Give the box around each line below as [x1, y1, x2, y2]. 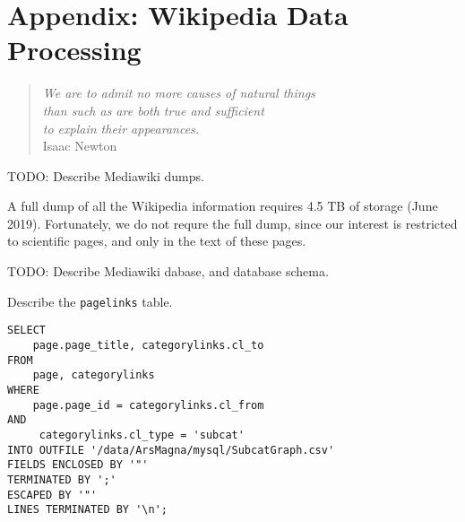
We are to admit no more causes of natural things [42, 83, 315, 102]
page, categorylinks [32, 369, 155, 382]
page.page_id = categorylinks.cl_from [32, 398, 264, 412]
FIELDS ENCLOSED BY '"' [7, 458, 149, 472]
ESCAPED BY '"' [7, 488, 98, 501]
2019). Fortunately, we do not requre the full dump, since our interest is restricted [7, 213, 458, 232]
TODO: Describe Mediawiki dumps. [7, 166, 204, 185]
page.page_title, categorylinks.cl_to [32, 338, 264, 352]
